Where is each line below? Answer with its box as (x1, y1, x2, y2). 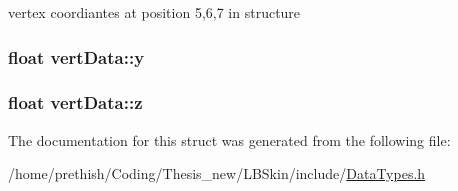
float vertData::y (8, 44, 145, 69)
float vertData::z (8, 90, 143, 115)
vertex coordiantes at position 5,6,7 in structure (8, 2, 301, 22)
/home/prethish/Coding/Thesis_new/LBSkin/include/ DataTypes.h (8, 163, 426, 184)
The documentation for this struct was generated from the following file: (8, 129, 451, 150)
